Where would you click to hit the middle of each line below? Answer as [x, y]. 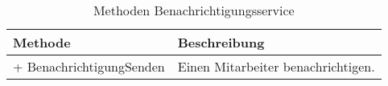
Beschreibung [221, 42]
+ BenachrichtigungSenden [89, 66]
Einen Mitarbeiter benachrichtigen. [276, 66]
